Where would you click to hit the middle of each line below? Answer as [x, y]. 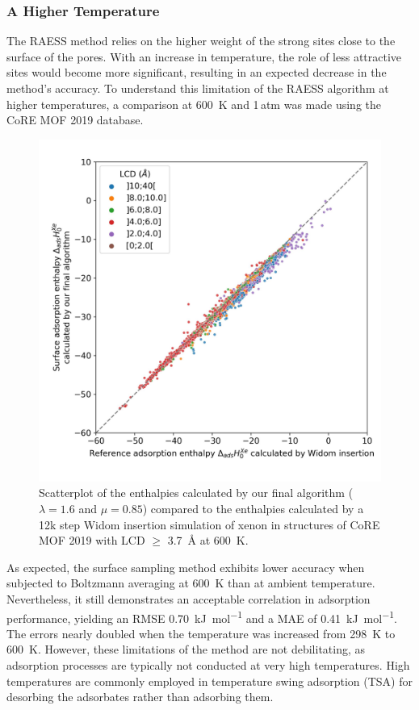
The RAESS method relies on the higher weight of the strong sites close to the [201, 41]
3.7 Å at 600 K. [208, 540]
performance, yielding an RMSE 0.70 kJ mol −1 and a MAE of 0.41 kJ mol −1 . [202, 616]
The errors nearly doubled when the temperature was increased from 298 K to [201, 633]
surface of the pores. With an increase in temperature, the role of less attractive [204, 56]
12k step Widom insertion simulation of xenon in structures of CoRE [209, 524]
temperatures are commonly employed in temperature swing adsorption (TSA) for [209, 681]
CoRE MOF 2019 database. [75, 120]
